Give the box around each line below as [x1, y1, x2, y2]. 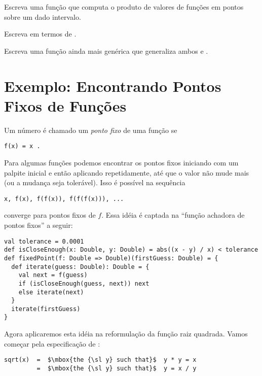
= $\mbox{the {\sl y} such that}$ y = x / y [36, 364, 197, 372]
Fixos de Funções [4, 95, 127, 116]
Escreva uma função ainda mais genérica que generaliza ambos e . [4, 45, 208, 56]
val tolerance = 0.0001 [4, 237, 84, 245]
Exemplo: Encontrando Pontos [4, 75, 221, 96]
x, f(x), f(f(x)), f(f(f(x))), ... [4, 195, 124, 202]
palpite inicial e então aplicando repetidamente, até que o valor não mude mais [4, 167, 249, 178]
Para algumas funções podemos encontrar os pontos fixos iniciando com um [4, 157, 239, 167]
